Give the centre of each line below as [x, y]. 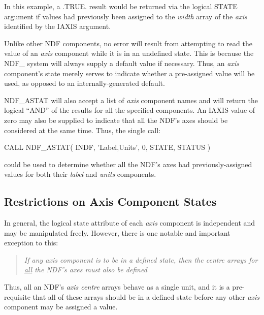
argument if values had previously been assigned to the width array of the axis [126, 16]
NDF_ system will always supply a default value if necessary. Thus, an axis [122, 63]
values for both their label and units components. [80, 174]
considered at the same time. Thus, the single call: [82, 130]
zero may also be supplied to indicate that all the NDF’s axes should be [116, 120]
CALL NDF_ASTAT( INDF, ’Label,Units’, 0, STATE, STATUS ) [107, 147]
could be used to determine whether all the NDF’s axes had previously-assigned [128, 164]
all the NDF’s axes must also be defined [86, 270]
